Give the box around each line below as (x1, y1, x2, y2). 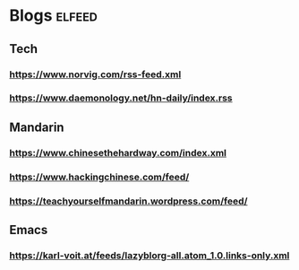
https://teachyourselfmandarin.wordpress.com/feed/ (9, 195, 248, 207)
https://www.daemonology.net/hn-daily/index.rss (9, 91, 233, 104)
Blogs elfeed (9, 5, 98, 26)
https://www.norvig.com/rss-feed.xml (9, 68, 182, 81)
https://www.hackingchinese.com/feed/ (9, 170, 190, 183)
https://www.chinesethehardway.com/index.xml (9, 146, 226, 159)
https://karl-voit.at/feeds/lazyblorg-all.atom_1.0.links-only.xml (9, 248, 290, 261)
